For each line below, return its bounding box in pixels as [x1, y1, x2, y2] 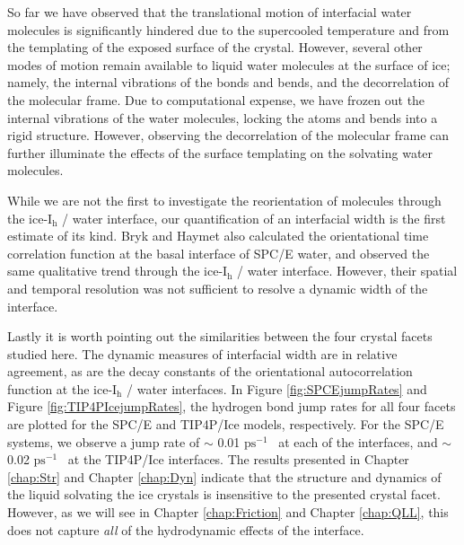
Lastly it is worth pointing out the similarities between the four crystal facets [7, 327, 433, 346]
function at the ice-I [7, 379, 118, 398]
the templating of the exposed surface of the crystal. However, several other [7, 38, 423, 57]
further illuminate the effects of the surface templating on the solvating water [7, 143, 433, 162]
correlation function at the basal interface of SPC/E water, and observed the [7, 243, 430, 262]
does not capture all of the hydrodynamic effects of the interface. [7, 520, 364, 539]
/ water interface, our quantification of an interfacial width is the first [62, 208, 446, 227]
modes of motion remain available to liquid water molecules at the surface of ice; [7, 55, 451, 74]
